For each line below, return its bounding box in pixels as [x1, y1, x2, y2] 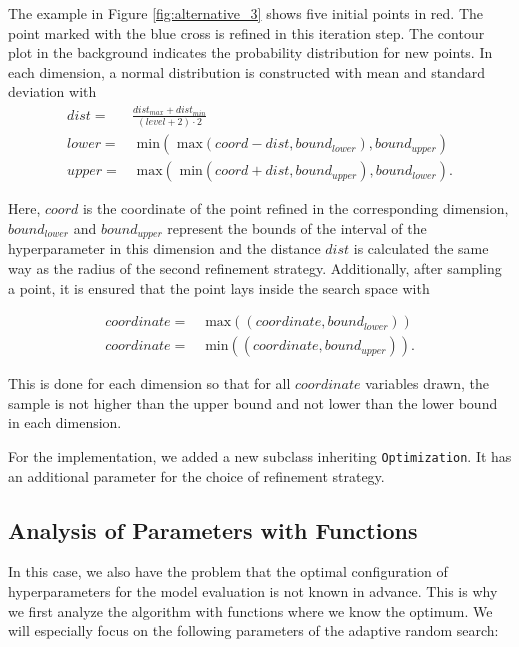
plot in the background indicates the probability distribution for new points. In [8, 42, 493, 63]
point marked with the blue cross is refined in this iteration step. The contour [8, 22, 485, 43]
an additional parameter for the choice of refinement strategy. [8, 465, 385, 486]
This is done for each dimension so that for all [8, 373, 291, 394]
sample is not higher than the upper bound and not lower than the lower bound [8, 392, 498, 413]
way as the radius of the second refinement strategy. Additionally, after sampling [8, 257, 502, 278]
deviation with [8, 81, 97, 102]
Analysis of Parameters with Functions [8, 514, 418, 545]
